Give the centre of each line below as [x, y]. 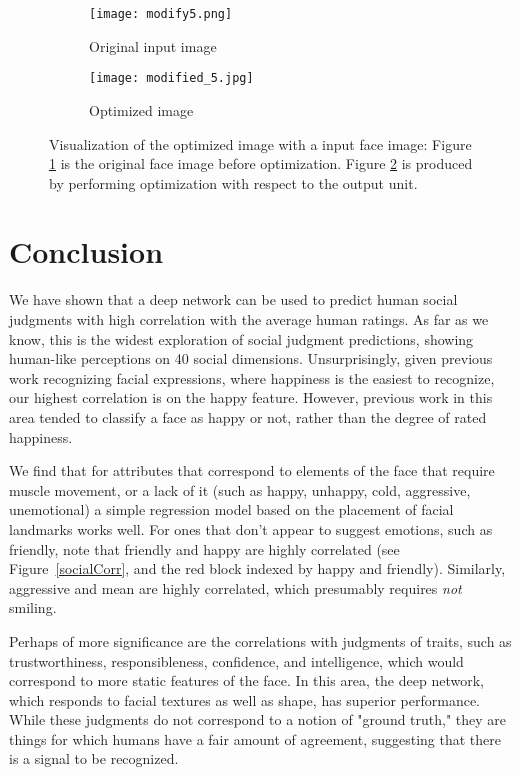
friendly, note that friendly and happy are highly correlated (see [204, 548]
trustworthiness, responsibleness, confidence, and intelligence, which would [236, 660]
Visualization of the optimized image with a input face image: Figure [260, 143]
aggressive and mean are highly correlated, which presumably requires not [235, 587]
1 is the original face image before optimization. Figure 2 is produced [261, 163]
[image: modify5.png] [161, 14]
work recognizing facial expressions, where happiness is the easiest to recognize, [252, 377]
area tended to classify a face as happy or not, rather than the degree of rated [248, 416]
